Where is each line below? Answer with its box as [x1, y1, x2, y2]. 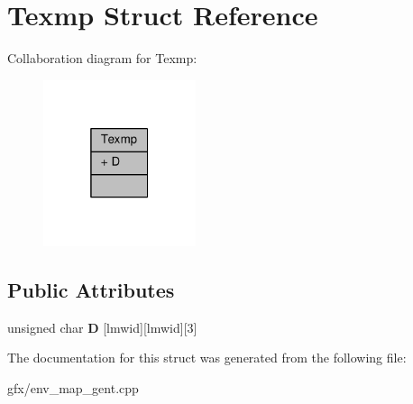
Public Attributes [7, 275, 175, 303]
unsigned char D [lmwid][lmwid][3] [7, 317, 197, 336]
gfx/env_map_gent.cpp [7, 378, 139, 397]
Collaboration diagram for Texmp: [7, 49, 197, 68]
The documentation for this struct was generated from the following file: [7, 348, 407, 367]
